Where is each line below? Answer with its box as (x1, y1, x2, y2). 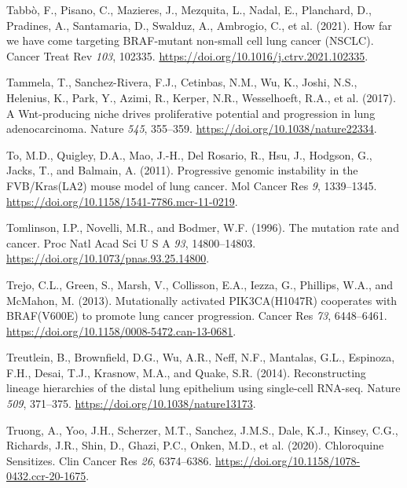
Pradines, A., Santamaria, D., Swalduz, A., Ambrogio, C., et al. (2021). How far (6, 17, 392, 33)
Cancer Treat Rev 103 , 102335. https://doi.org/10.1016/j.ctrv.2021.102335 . (6, 47, 368, 64)
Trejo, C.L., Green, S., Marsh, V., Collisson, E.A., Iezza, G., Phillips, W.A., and (6, 276, 394, 292)
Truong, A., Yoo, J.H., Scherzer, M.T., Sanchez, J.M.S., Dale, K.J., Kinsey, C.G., (6, 421, 398, 438)
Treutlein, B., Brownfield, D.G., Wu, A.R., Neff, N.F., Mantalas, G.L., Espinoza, (6, 349, 395, 365)
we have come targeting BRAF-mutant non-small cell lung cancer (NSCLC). (6, 32, 374, 49)
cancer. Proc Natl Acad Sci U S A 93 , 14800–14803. (6, 234, 256, 251)
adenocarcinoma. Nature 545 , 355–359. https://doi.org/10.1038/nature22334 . (6, 120, 377, 137)
